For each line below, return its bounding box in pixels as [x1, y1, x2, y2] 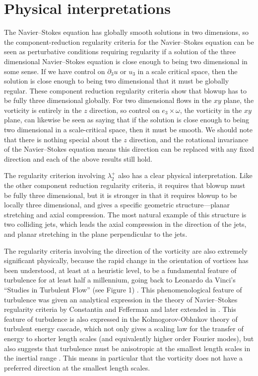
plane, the [223, 95, 254, 105]
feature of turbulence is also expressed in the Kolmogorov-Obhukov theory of [4, 313, 238, 324]
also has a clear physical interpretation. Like [118, 170, 253, 181]
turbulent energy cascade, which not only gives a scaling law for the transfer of [4, 323, 244, 334]
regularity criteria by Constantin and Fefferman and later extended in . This [4, 304, 236, 314]
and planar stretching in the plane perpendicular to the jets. [4, 229, 188, 239]
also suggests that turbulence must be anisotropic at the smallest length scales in [4, 343, 251, 353]
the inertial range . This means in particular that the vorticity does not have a [4, 353, 243, 363]
